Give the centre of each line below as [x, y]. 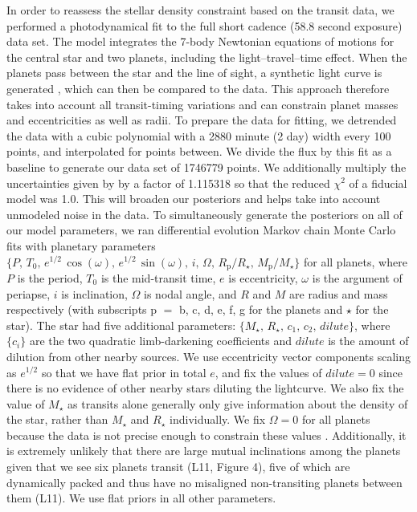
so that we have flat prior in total [124, 372]
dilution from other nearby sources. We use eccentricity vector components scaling [209, 356]
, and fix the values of [268, 372]
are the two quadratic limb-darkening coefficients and [160, 341]
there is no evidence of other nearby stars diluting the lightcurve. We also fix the [205, 388]
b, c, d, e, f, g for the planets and [261, 309]
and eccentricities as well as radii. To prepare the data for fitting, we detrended [202, 120]
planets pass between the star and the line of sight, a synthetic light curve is [194, 73]
